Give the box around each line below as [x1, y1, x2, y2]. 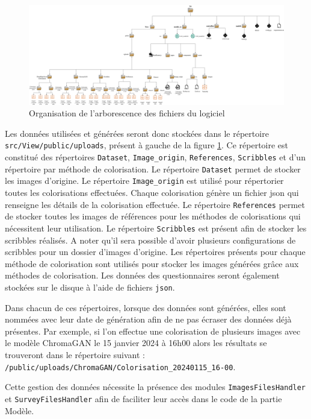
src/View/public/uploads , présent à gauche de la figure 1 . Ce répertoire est [5, 139, 289, 151]
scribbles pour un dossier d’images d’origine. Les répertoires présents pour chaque [5, 245, 306, 258]
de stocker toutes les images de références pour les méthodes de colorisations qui [5, 210, 301, 222]
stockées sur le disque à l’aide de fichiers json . [5, 280, 175, 293]
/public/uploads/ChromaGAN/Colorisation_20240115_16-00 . [5, 360, 236, 373]
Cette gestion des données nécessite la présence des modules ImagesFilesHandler [5, 380, 306, 393]
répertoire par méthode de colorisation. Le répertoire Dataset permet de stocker [5, 162, 301, 175]
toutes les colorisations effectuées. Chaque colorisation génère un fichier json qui [5, 186, 299, 199]
